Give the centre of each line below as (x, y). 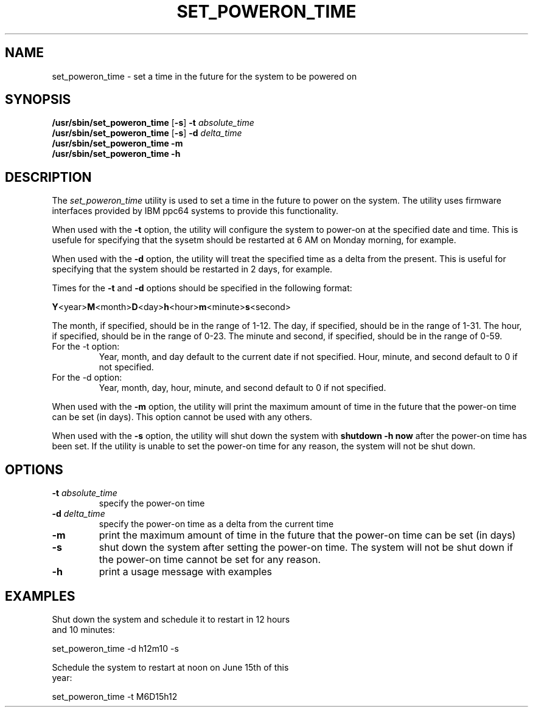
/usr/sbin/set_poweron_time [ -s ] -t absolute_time (153, 123)
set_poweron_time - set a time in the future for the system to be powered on (204, 76)
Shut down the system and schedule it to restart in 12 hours (171, 619)
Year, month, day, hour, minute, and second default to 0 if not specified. (242, 388)
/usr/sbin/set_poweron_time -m (117, 143)
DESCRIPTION (48, 177)
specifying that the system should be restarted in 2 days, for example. (192, 269)
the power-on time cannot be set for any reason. (210, 560)
